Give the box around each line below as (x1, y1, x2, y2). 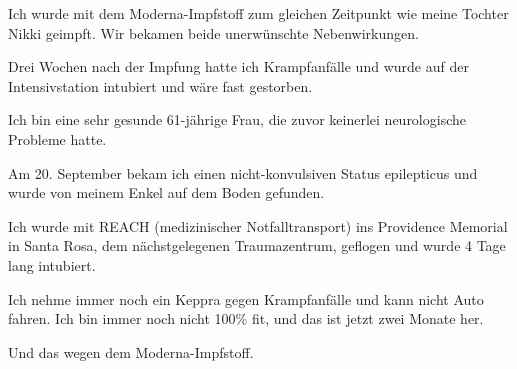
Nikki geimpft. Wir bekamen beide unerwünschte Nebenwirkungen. (8, 22, 419, 43)
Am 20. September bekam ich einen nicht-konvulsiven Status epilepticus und (8, 162, 478, 183)
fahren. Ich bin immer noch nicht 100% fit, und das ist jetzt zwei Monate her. (8, 308, 484, 329)
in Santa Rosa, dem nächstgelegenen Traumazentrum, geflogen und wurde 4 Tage (8, 235, 506, 256)
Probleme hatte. (8, 128, 107, 149)
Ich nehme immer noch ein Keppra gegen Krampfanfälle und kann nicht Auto (8, 288, 484, 309)
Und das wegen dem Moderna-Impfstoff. (8, 341, 254, 362)
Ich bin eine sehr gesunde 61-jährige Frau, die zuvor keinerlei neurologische (8, 109, 466, 130)
